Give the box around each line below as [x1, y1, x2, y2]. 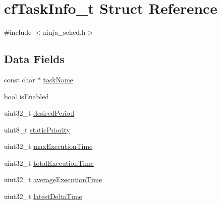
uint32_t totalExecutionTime [4, 157, 94, 168]
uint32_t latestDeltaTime [4, 191, 82, 202]
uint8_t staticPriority [4, 124, 70, 135]
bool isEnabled [4, 91, 49, 101]
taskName [43, 74, 73, 84]
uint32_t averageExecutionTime [4, 174, 102, 185]
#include [4, 27, 32, 37]
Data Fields [4, 51, 65, 67]
